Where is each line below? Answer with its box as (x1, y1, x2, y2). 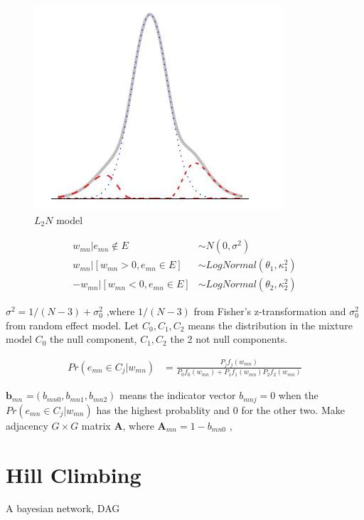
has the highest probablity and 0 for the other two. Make (96, 402, 345, 417)
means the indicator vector (119, 388, 236, 403)
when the (278, 388, 318, 403)
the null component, (49, 331, 137, 346)
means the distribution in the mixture (188, 317, 353, 332)
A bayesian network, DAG (6, 501, 120, 516)
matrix (81, 418, 111, 433)
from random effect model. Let (6, 317, 139, 332)
